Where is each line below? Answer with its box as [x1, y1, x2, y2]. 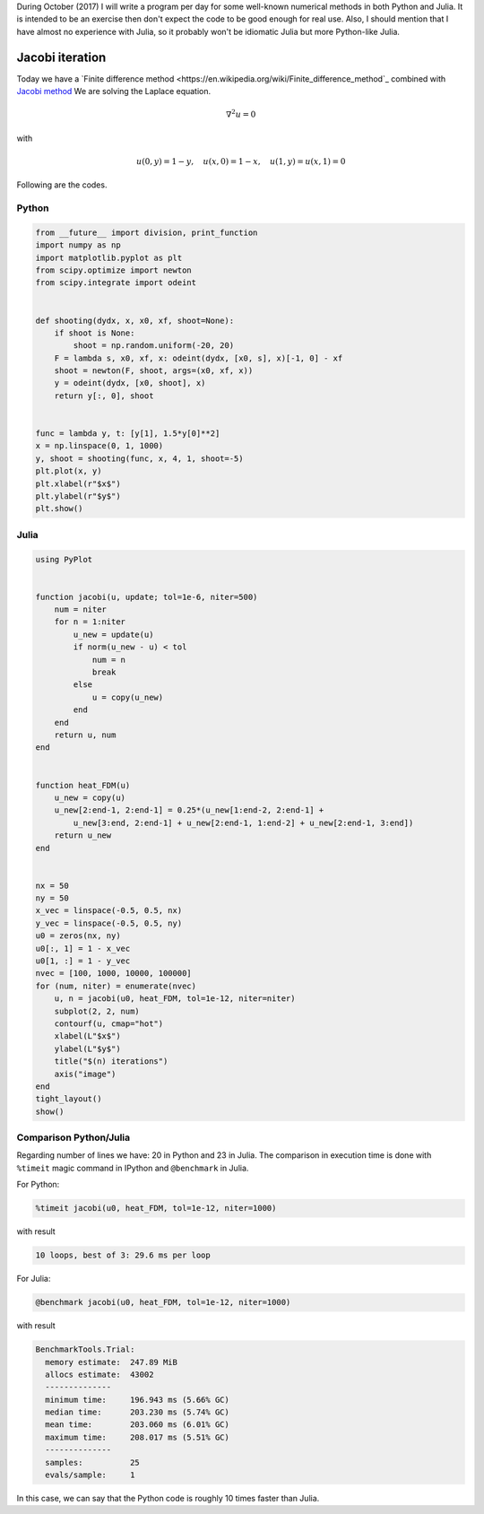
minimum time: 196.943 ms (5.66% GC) [45, 1395, 230, 1405]
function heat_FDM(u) [35, 780, 131, 790]
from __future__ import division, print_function [35, 227, 258, 238]
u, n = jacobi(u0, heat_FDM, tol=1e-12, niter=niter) [54, 994, 296, 1004]
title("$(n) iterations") [54, 1057, 169, 1066]
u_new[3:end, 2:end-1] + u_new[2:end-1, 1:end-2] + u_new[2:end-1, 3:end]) [73, 817, 414, 828]
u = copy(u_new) [91, 692, 164, 702]
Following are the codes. [16, 179, 108, 190]
